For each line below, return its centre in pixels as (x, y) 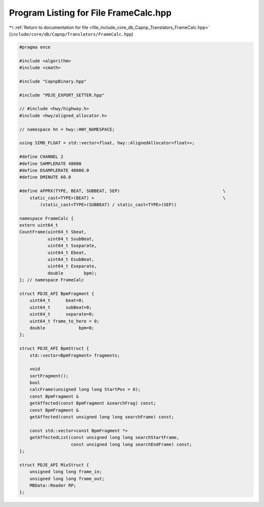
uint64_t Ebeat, (67, 253)
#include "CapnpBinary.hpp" (53, 81)
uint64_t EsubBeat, (71, 260)
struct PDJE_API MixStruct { (54, 465)
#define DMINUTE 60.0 (45, 177)
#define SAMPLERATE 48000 (50, 163)
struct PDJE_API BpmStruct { (54, 348)
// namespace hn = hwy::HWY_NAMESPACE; (67, 129)
